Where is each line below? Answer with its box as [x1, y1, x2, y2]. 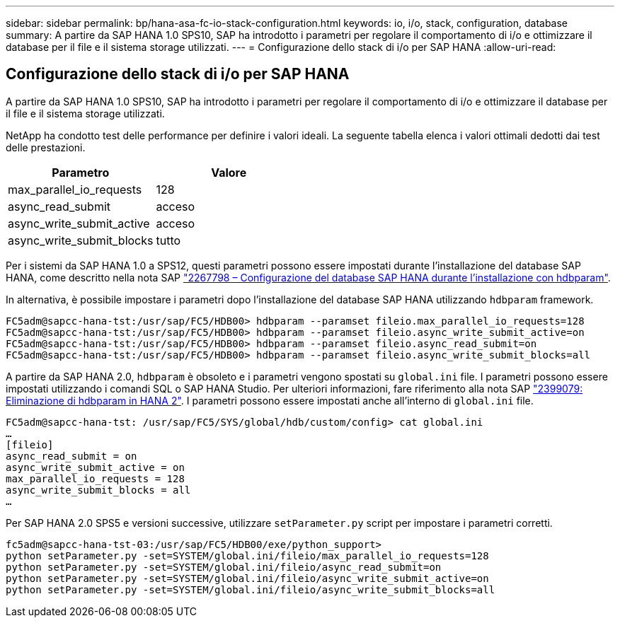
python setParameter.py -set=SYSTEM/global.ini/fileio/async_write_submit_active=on [6, 572, 489, 584]
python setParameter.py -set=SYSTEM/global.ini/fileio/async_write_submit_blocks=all [6, 583, 495, 595]
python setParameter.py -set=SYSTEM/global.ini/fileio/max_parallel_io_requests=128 [6, 549, 489, 561]
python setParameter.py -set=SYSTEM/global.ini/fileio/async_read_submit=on [6, 561, 442, 573]
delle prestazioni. [6, 141, 86, 153]
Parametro [52, 165, 110, 180]
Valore [211, 165, 247, 180]
